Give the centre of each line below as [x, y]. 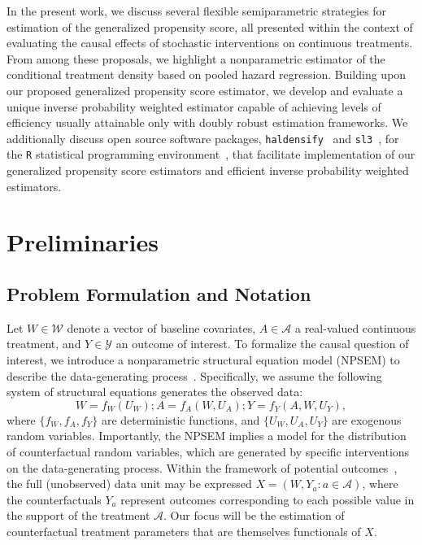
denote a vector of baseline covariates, [161, 327]
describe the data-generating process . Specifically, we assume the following [194, 375]
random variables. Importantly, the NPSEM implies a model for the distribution [207, 436]
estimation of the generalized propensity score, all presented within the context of [210, 26]
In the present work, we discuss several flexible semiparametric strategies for [197, 11]
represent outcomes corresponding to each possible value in [268, 499]
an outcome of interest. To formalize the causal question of [262, 344]
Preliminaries [83, 242]
